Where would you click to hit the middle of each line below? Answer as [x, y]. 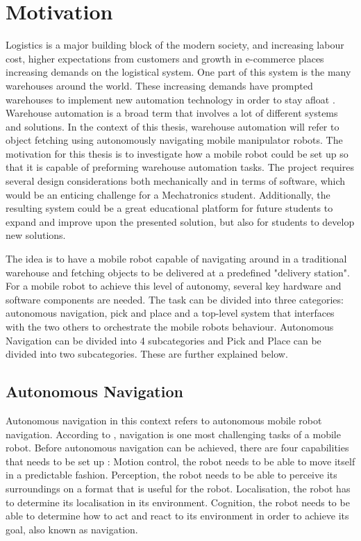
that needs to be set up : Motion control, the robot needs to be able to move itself [180, 461]
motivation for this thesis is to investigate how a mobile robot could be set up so [177, 153]
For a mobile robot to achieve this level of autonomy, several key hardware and [174, 286]
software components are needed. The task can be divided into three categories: [175, 299]
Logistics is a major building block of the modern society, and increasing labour [175, 45]
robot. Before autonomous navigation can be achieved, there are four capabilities [177, 448]
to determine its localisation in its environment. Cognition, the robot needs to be [178, 502]
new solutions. [36, 235]
